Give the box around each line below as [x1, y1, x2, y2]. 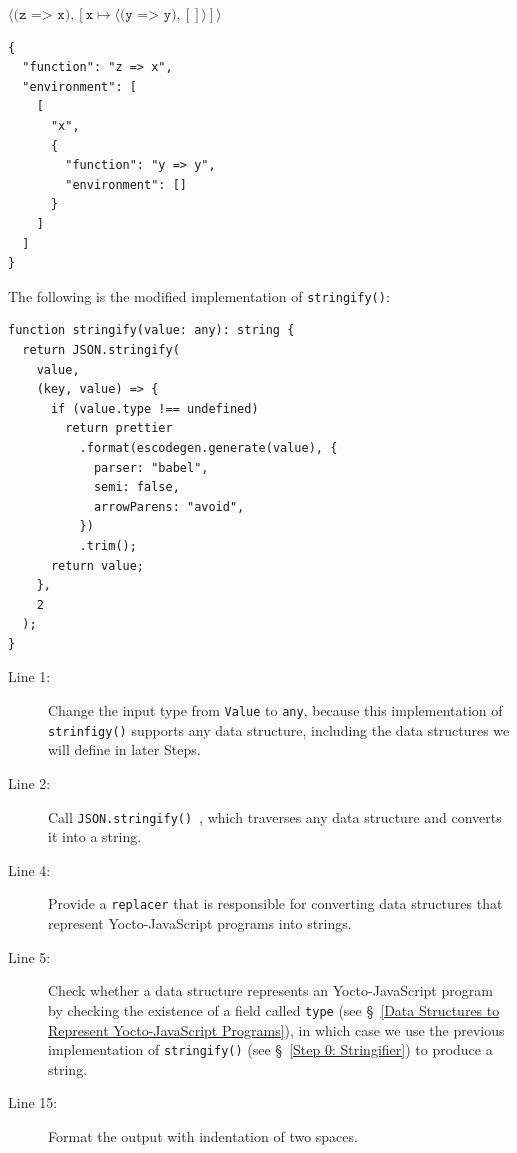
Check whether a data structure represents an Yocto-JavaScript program [48, 980, 493, 1001]
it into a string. [48, 826, 142, 847]
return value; [50, 558, 145, 573]
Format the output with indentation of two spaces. [48, 1125, 358, 1146]
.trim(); [79, 538, 137, 553]
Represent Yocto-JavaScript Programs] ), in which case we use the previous [48, 1019, 505, 1040]
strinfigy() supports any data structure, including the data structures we [48, 719, 510, 740]
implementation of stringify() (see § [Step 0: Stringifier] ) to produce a [48, 1039, 493, 1060]
